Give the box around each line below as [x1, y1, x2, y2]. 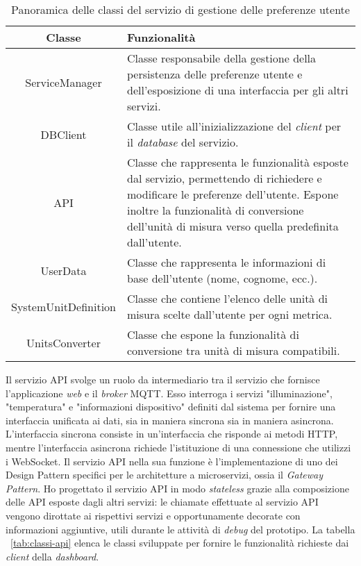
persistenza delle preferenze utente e [127, 66, 303, 82]
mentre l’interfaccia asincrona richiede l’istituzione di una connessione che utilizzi [6, 440, 351, 454]
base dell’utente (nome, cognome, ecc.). [127, 270, 318, 286]
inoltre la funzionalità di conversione [127, 202, 304, 218]
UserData [40, 262, 87, 278]
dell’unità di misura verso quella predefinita [127, 218, 339, 234]
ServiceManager [25, 74, 102, 90]
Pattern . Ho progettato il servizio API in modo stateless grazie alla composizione [6, 481, 349, 495]
